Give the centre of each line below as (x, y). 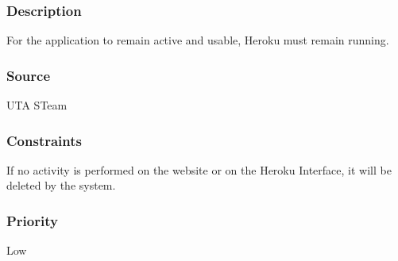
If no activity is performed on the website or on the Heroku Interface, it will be (199, 169)
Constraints (44, 140)
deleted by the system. (61, 185)
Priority (32, 220)
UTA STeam (37, 105)
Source (29, 75)
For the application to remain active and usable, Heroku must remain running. (198, 40)
